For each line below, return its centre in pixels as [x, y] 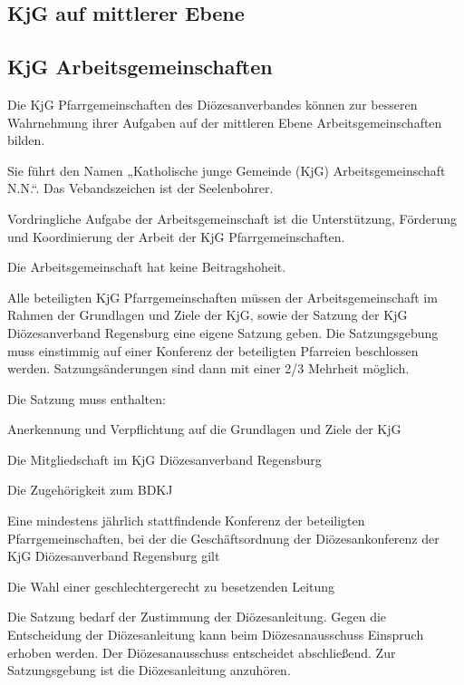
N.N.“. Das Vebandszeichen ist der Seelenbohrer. [140, 188]
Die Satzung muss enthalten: [87, 398]
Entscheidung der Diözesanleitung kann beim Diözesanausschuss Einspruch [216, 635]
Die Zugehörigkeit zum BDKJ [90, 490]
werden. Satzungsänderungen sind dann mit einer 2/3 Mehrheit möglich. [208, 368]
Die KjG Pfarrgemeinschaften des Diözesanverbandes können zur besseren [213, 104]
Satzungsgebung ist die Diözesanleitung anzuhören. [149, 670]
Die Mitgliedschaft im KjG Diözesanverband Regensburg [164, 459]
